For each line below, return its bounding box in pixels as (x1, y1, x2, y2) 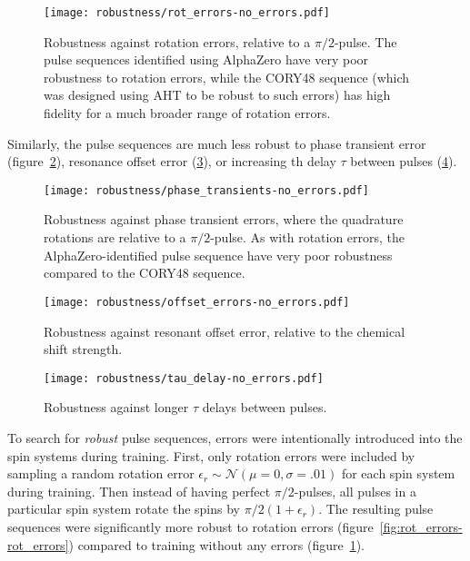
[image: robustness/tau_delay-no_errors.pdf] (44, 371, 324, 385)
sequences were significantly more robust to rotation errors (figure (7, 517, 374, 536)
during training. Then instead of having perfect (7, 481, 271, 500)
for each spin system (341, 464, 455, 483)
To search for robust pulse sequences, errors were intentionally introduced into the (7, 428, 463, 447)
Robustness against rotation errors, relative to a (44, 32, 311, 51)
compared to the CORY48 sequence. (44, 263, 245, 282)
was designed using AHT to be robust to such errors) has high (44, 85, 391, 104)
